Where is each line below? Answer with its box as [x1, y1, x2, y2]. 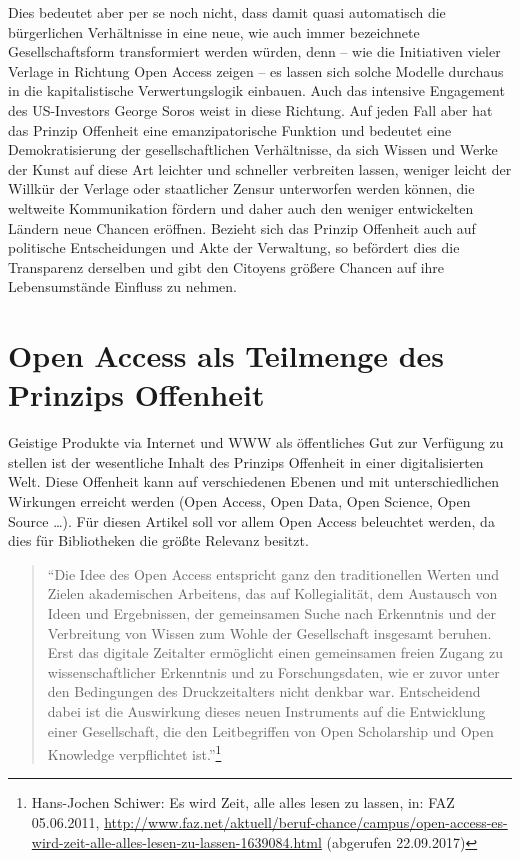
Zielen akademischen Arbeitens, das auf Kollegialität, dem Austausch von [47, 583, 498, 604]
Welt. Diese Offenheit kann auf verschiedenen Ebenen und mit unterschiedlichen [8, 471, 500, 492]
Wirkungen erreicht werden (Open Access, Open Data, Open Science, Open [8, 491, 471, 511]
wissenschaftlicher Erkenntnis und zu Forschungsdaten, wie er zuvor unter [47, 661, 500, 682]
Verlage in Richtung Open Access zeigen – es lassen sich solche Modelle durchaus [8, 60, 504, 81]
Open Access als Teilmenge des [8, 335, 445, 376]
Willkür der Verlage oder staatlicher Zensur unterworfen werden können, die [8, 178, 475, 199]
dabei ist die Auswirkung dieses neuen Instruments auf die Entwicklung [47, 700, 486, 721]
